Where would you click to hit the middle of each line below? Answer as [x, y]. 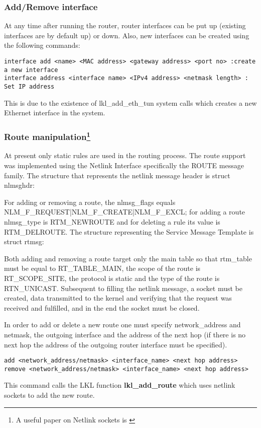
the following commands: [42, 45]
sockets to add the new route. [49, 395]
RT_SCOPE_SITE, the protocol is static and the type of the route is [112, 278]
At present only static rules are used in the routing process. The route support [125, 155]
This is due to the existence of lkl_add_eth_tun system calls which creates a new [130, 102]
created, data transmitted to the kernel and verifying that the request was [118, 298]
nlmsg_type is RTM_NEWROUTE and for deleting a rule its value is [112, 222]
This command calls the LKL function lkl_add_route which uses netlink [120, 385]
